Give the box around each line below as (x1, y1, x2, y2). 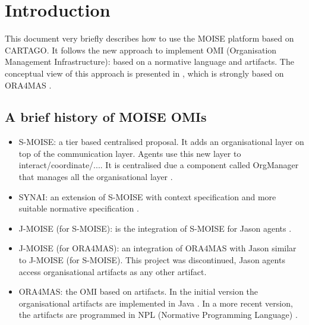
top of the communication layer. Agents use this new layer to (18, 147, 241, 159)
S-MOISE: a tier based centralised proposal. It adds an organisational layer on (18, 135, 304, 148)
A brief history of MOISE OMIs (5, 108, 207, 126)
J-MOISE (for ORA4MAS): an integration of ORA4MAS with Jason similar (18, 242, 297, 254)
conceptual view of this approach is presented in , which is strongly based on (5, 67, 284, 79)
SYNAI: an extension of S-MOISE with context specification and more (18, 190, 276, 203)
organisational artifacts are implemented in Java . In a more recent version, (18, 296, 293, 309)
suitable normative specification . (18, 202, 139, 214)
